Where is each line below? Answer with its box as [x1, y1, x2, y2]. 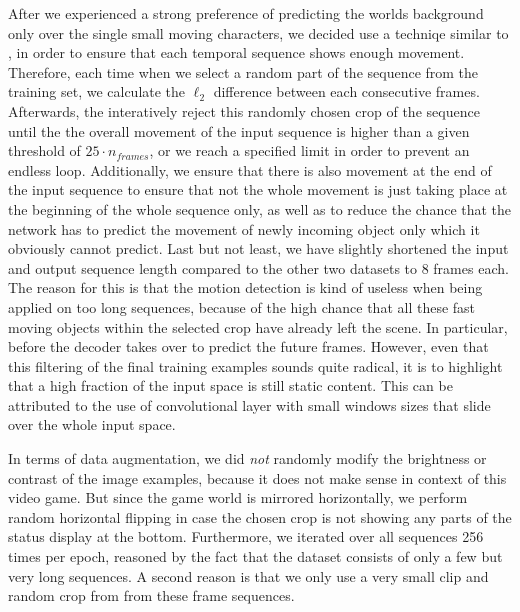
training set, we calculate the [8, 81, 186, 102]
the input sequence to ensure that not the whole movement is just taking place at [8, 179, 508, 200]
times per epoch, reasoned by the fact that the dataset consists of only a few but [8, 546, 503, 567]
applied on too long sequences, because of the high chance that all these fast [8, 296, 476, 317]
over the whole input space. [8, 414, 176, 435]
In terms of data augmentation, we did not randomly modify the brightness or [8, 448, 487, 469]
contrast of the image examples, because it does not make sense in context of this [8, 467, 507, 488]
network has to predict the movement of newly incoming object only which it [8, 218, 480, 239]
